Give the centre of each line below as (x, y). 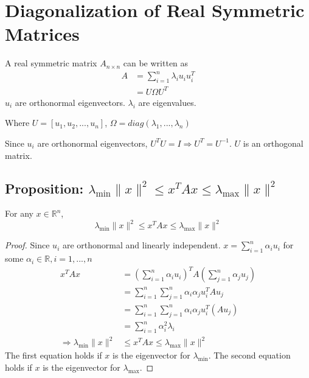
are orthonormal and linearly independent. (141, 245)
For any (19, 213)
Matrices (42, 34)
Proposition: (44, 188)
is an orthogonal (273, 143)
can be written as (156, 63)
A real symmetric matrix (51, 63)
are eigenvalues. (167, 102)
